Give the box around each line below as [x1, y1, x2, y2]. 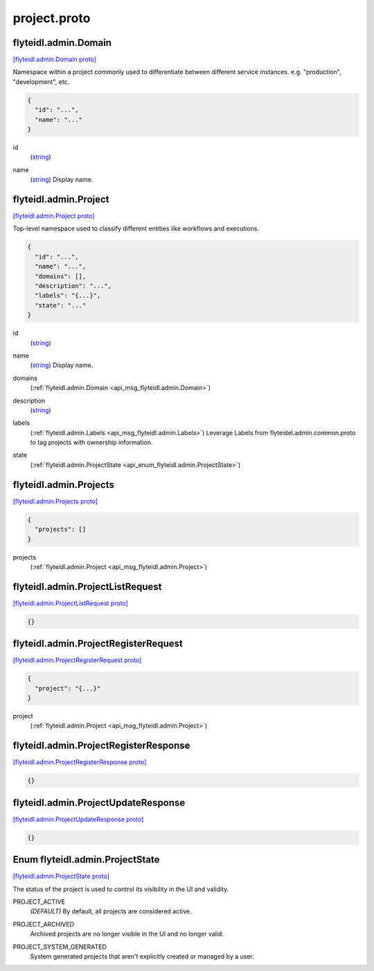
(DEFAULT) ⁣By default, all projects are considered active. [30, 907, 192, 915]
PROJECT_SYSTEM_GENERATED [12, 943, 107, 951]
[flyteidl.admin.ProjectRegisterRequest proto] [12, 656, 142, 664]
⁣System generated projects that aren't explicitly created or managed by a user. [30, 952, 254, 961]
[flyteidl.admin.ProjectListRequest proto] [12, 599, 128, 607]
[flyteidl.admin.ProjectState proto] [12, 872, 110, 881]
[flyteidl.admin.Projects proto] [12, 497, 98, 505]
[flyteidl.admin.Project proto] [12, 212, 95, 220]
